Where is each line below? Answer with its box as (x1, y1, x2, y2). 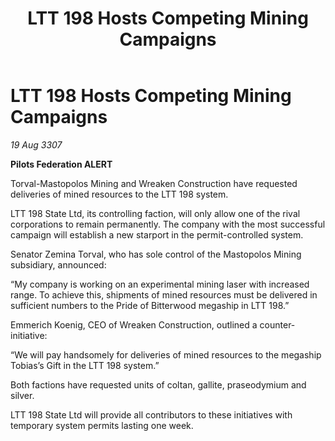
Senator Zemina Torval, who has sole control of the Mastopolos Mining (10, 248, 302, 260)
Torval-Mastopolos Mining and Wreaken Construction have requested (10, 177, 298, 189)
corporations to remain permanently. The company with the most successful (10, 218, 326, 230)
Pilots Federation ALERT (10, 158, 113, 170)
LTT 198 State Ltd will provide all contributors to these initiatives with (10, 408, 293, 421)
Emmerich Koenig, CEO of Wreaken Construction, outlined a (10, 318, 258, 331)
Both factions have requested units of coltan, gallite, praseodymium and (10, 378, 307, 391)
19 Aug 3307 (10, 138, 63, 151)
